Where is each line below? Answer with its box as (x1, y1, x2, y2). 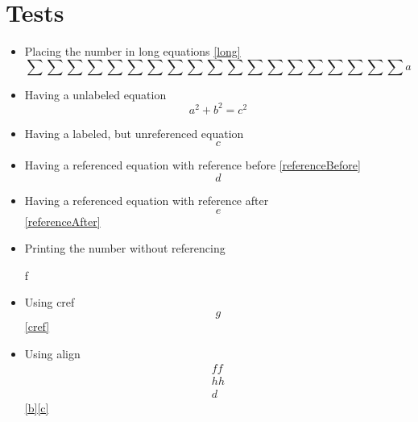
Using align (24, 345, 81, 361)
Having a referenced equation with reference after (24, 192, 269, 208)
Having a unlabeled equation (24, 86, 167, 102)
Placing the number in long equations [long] (24, 43, 241, 60)
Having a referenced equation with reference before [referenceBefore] (24, 157, 361, 173)
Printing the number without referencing (24, 240, 226, 257)
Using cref (24, 294, 75, 311)
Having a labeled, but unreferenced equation (24, 124, 244, 141)
